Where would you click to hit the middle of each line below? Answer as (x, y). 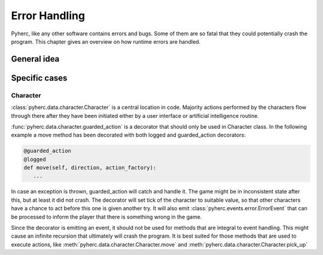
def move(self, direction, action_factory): (90, 168)
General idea (35, 59)
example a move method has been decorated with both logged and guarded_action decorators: (129, 135)
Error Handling (48, 16)
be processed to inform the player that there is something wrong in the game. (106, 217)
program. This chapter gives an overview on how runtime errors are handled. (106, 41)
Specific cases (39, 78)
